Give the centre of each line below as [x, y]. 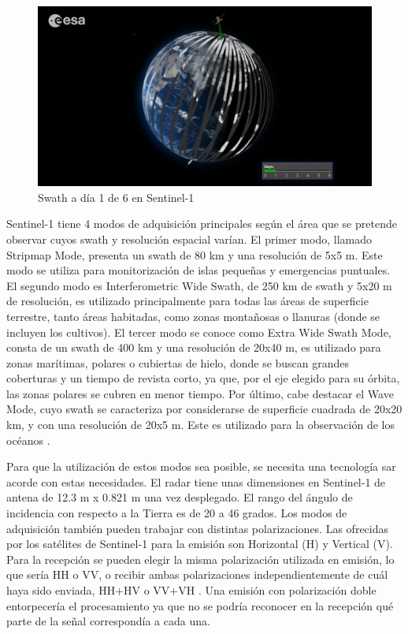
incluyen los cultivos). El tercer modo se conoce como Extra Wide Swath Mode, [199, 332]
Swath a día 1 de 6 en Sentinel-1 [116, 197]
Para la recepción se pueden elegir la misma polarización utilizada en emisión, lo [200, 559]
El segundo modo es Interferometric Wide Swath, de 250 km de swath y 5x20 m [199, 285]
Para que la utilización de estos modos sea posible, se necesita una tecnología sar [201, 466]
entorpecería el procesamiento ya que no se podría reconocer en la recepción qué [200, 605]
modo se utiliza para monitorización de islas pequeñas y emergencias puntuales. [198, 270]
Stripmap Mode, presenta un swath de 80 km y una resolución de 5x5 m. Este [195, 254]
